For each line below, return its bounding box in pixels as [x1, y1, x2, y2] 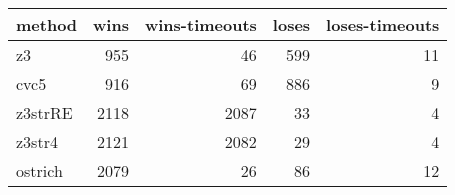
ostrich [16, 159, 63, 182]
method [16, 13, 78, 36]
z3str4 [16, 130, 58, 153]
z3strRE [16, 101, 73, 124]
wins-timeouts [144, 13, 257, 36]
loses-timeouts [326, 13, 440, 36]
